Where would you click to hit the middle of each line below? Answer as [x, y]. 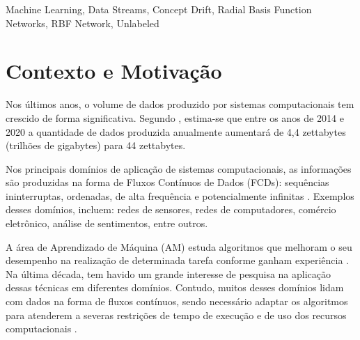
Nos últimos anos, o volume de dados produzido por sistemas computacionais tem [180, 104]
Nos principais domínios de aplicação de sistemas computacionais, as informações [179, 168]
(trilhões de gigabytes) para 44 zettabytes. [96, 145]
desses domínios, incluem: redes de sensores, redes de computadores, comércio [171, 209]
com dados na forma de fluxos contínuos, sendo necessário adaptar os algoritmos [177, 301]
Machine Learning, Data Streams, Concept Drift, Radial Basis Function [159, 9]
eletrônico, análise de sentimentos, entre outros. [107, 223]
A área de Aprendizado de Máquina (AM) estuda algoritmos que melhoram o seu [179, 246]
